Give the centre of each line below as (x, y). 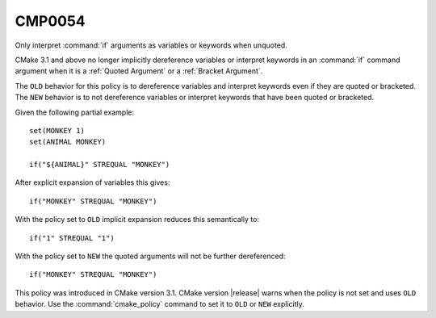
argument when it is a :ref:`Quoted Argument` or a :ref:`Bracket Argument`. (139, 71)
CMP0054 (50, 21)
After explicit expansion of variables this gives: (92, 182)
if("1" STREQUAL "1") (72, 238)
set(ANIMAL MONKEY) (68, 142)
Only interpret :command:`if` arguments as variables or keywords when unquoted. (151, 45)
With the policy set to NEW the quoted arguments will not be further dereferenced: (150, 256)
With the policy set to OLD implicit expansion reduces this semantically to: (137, 220)
